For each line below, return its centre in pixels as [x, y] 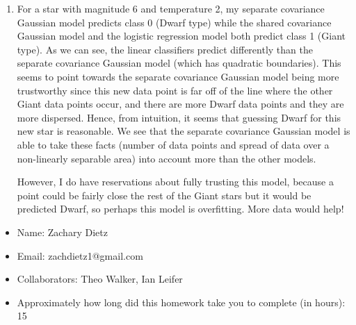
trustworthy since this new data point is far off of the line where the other [175, 90]
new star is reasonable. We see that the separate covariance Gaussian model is [184, 131]
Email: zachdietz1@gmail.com [80, 255]
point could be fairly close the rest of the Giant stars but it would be [164, 195]
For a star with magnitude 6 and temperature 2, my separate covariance [171, 8]
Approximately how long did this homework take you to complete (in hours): [181, 302]
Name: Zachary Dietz [62, 232]
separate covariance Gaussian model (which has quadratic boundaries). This [179, 63]
